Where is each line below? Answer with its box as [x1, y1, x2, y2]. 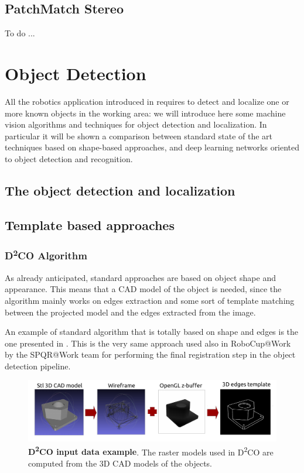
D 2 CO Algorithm [5, 246, 87, 263]
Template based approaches [5, 215, 175, 234]
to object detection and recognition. [5, 152, 133, 164]
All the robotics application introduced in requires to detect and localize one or [5, 95, 289, 107]
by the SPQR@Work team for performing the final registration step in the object [5, 348, 296, 361]
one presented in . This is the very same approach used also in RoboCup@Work [5, 337, 291, 349]
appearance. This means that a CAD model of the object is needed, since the [5, 283, 282, 295]
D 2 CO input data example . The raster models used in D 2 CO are [28, 444, 274, 458]
